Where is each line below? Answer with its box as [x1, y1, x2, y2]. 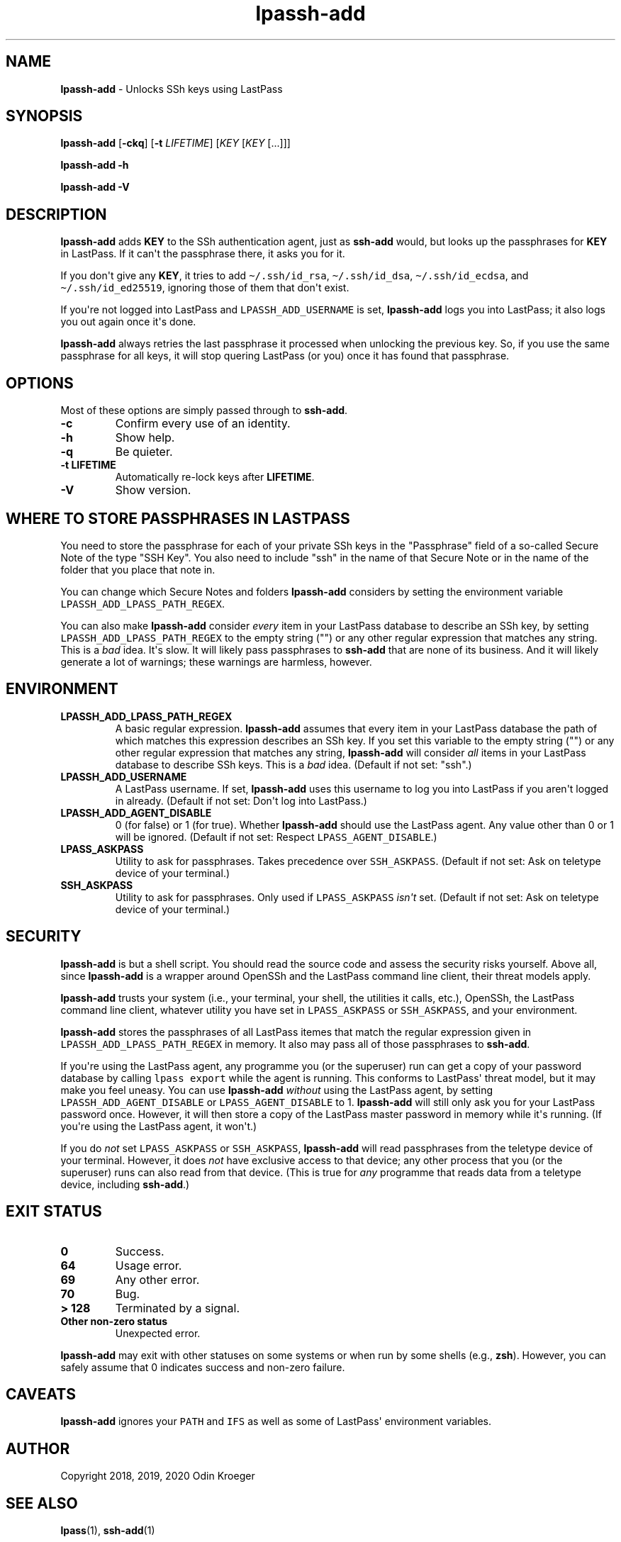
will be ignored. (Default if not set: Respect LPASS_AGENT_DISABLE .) [115, 830, 437, 843]
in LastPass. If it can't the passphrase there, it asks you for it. [60, 247, 345, 260]
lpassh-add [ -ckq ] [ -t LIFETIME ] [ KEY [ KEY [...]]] [60, 137, 291, 150]
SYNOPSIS [6, 107, 83, 125]
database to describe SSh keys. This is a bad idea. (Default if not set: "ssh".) [115, 758, 472, 771]
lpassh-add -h [60, 159, 129, 172]
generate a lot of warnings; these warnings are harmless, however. [60, 655, 372, 668]
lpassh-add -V [60, 181, 130, 194]
